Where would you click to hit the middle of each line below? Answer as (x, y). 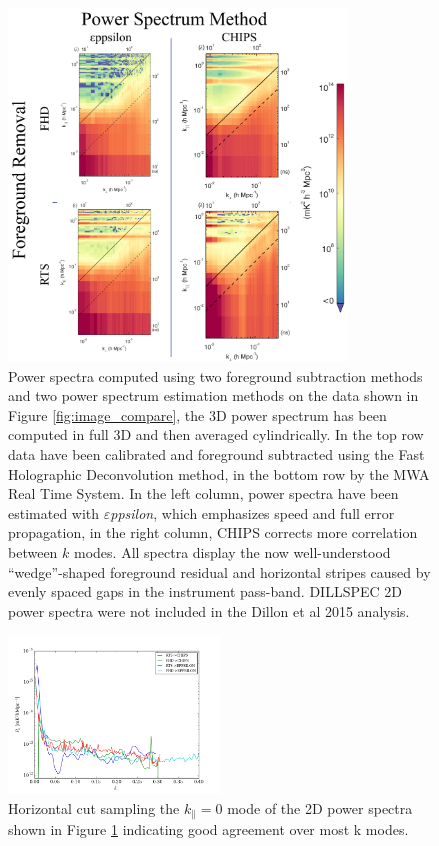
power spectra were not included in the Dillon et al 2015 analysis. (209, 610)
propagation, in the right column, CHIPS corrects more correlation (213, 532)
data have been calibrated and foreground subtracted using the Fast (216, 454)
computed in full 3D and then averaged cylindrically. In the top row (216, 434)
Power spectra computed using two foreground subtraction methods (215, 375)
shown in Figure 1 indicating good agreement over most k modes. (208, 829)
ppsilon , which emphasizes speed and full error (252, 512)
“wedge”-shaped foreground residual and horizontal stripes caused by (219, 571)
